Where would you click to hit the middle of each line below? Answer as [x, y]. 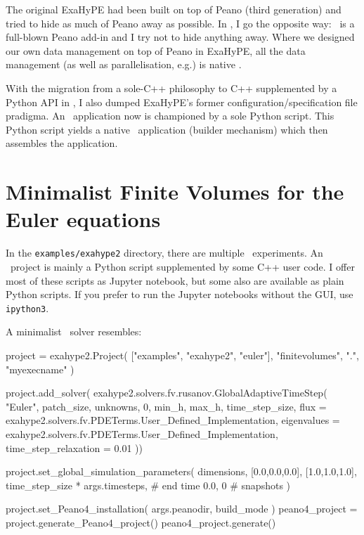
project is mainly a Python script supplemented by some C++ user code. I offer [182, 266]
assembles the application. [62, 143]
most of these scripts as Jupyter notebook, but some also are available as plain [175, 280]
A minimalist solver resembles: [74, 331]
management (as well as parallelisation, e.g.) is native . [124, 64]
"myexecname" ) [40, 369]
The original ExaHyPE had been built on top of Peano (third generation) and [174, 9]
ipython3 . [27, 308]
